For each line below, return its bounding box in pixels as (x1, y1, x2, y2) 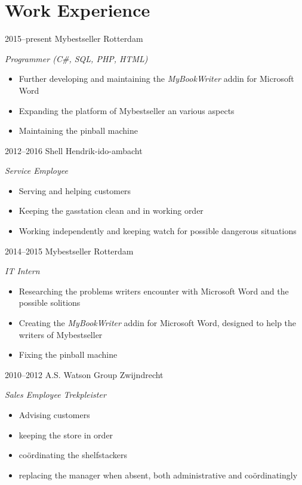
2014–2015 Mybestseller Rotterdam (5, 244, 134, 257)
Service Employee (5, 164, 68, 177)
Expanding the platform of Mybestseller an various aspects (19, 104, 235, 116)
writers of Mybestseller (19, 328, 103, 340)
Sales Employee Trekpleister (5, 388, 106, 401)
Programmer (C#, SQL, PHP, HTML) (5, 52, 148, 65)
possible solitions (19, 296, 81, 309)
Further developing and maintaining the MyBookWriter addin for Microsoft (19, 72, 294, 85)
